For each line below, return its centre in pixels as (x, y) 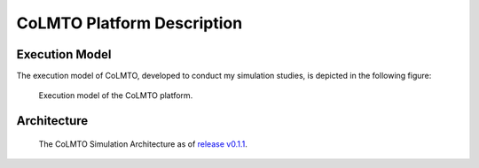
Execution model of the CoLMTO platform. (116, 95)
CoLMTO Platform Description (130, 23)
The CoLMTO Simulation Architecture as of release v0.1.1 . (143, 144)
